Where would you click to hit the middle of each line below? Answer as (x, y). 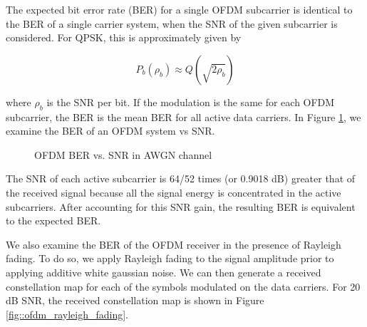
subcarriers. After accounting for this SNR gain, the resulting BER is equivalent (181, 206)
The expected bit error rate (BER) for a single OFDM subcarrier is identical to (179, 9)
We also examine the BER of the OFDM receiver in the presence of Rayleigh (174, 244)
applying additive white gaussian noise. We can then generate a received (164, 272)
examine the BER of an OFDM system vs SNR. (110, 131)
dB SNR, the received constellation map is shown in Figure (135, 300)
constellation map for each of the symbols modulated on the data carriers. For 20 (183, 286)
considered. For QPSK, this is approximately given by (124, 37)
